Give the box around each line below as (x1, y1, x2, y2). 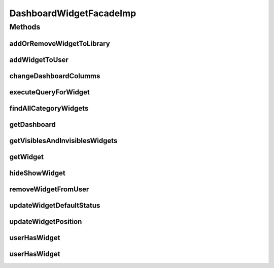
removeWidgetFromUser (9, 185, 89, 193)
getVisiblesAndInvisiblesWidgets (9, 136, 118, 145)
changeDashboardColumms (9, 72, 100, 80)
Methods (9, 22, 41, 31)
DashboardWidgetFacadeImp (9, 8, 136, 19)
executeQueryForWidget (9, 88, 90, 96)
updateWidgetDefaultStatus (9, 201, 100, 210)
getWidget (9, 152, 44, 161)
